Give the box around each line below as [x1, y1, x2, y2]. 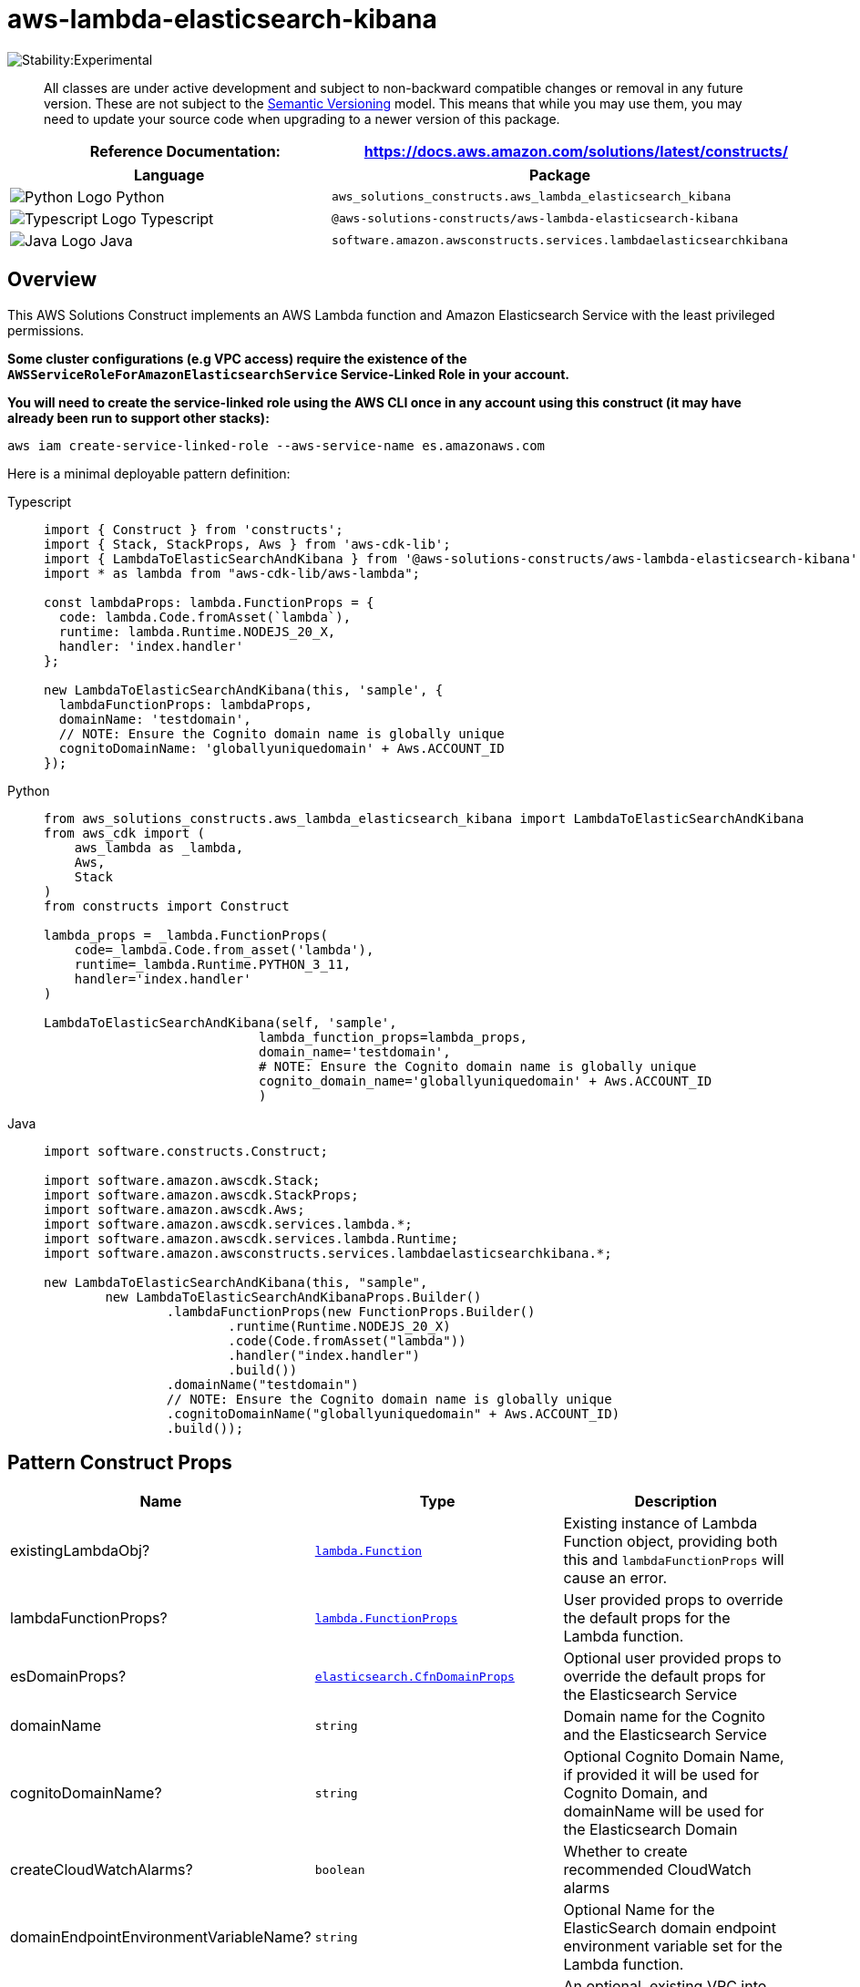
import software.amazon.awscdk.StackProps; [44, 1187, 359, 1202]
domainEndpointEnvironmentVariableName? [10, 1928, 312, 1947]
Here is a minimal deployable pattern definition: [7, 465, 291, 481]
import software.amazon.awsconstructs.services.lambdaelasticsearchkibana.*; [44, 1245, 612, 1261]
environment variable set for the [563, 1937, 783, 1956]
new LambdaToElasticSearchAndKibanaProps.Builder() [105, 1289, 482, 1304]
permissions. [7, 322, 85, 338]
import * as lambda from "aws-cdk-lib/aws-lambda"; [44, 565, 421, 581]
